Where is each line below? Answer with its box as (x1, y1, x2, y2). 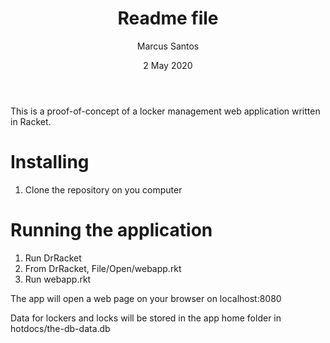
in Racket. (10, 115, 52, 127)
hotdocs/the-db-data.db (10, 322, 111, 334)
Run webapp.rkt (24, 273, 92, 285)
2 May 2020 (143, 59, 193, 71)
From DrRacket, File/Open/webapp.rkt (24, 262, 182, 274)
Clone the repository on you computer (24, 183, 183, 196)
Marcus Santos (136, 40, 200, 52)
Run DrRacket (24, 252, 82, 264)
